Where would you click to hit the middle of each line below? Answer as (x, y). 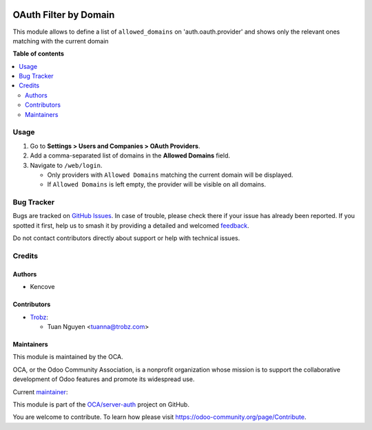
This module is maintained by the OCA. (68, 357)
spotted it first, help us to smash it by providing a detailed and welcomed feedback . (131, 225)
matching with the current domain (61, 41)
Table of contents (39, 54)
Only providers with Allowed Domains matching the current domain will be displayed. (170, 175)
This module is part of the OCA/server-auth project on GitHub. (101, 404)
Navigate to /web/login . (66, 165)
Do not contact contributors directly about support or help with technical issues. (126, 238)
